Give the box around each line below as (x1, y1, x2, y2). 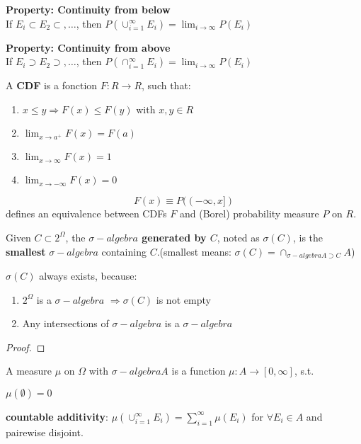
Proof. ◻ (6, 339, 45, 354)
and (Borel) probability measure (179, 206, 319, 221)
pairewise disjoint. (6, 424, 84, 439)
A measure (6, 363, 52, 378)
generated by (142, 229, 207, 244)
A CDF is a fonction (6, 78, 98, 93)
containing (101, 244, 147, 258)
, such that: (142, 78, 191, 93)
